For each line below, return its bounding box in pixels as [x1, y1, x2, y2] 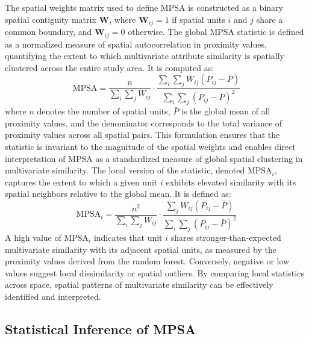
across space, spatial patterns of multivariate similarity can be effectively [5, 278, 273, 291]
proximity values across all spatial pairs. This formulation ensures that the [5, 128, 280, 141]
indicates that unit [93, 231, 163, 243]
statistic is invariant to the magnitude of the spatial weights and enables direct [5, 140, 296, 153]
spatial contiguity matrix [5, 13, 96, 25]
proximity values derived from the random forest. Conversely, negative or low [5, 255, 290, 267]
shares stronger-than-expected [170, 231, 281, 243]
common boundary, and [5, 25, 92, 38]
